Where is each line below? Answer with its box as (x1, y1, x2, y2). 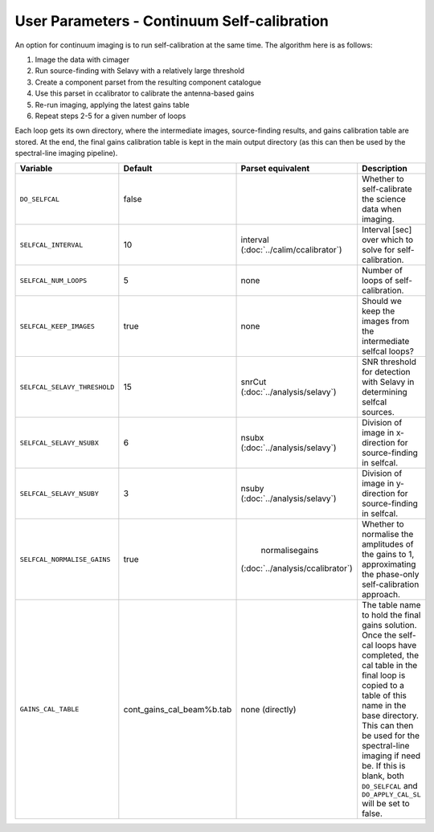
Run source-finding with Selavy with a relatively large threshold (35, 66, 245, 76)
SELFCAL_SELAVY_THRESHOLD (19, 383, 115, 391)
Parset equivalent (240, 163, 310, 174)
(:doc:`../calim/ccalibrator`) (240, 244, 342, 256)
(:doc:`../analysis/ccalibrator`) (240, 563, 353, 574)
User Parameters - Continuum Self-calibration (14, 12, 329, 30)
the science (362, 194, 406, 205)
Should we (362, 296, 402, 307)
